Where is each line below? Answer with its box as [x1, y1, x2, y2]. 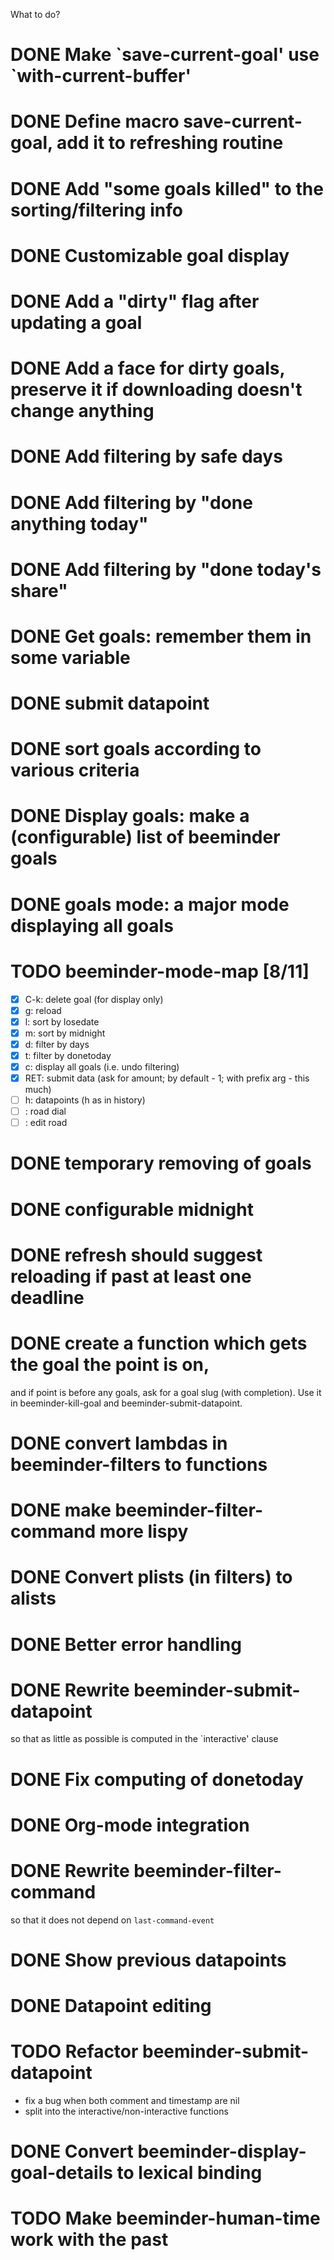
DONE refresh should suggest [10, 1244, 263, 1266]
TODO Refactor [10, 2040, 139, 2063]
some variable [10, 646, 131, 669]
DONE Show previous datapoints [10, 1949, 287, 1971]
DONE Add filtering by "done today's [10, 558, 322, 581]
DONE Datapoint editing [10, 1995, 212, 2018]
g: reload [24, 1004, 62, 1016]
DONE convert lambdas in [10, 1432, 228, 1454]
